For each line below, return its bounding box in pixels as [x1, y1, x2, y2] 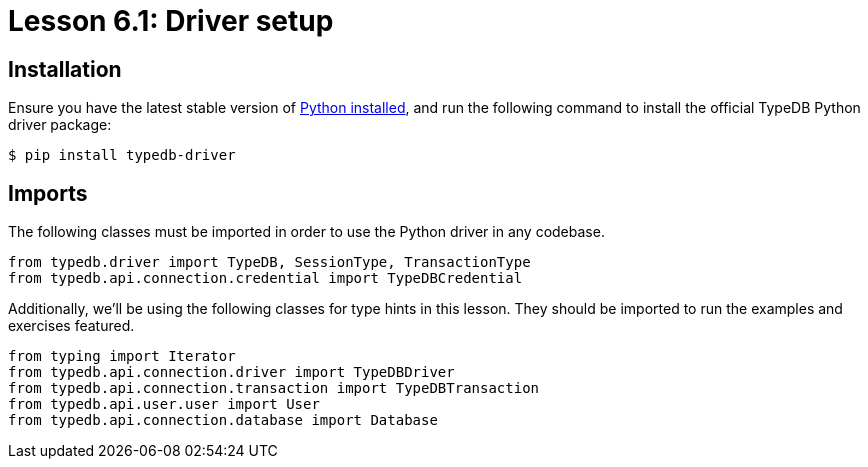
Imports [8, 180, 88, 206]
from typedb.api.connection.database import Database [8, 412, 438, 429]
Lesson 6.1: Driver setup [8, 4, 334, 38]
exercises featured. [8, 317, 135, 335]
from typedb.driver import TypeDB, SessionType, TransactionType [8, 254, 531, 271]
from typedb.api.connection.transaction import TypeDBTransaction [8, 380, 540, 397]
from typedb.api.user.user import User [8, 396, 320, 413]
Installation [8, 56, 122, 82]
